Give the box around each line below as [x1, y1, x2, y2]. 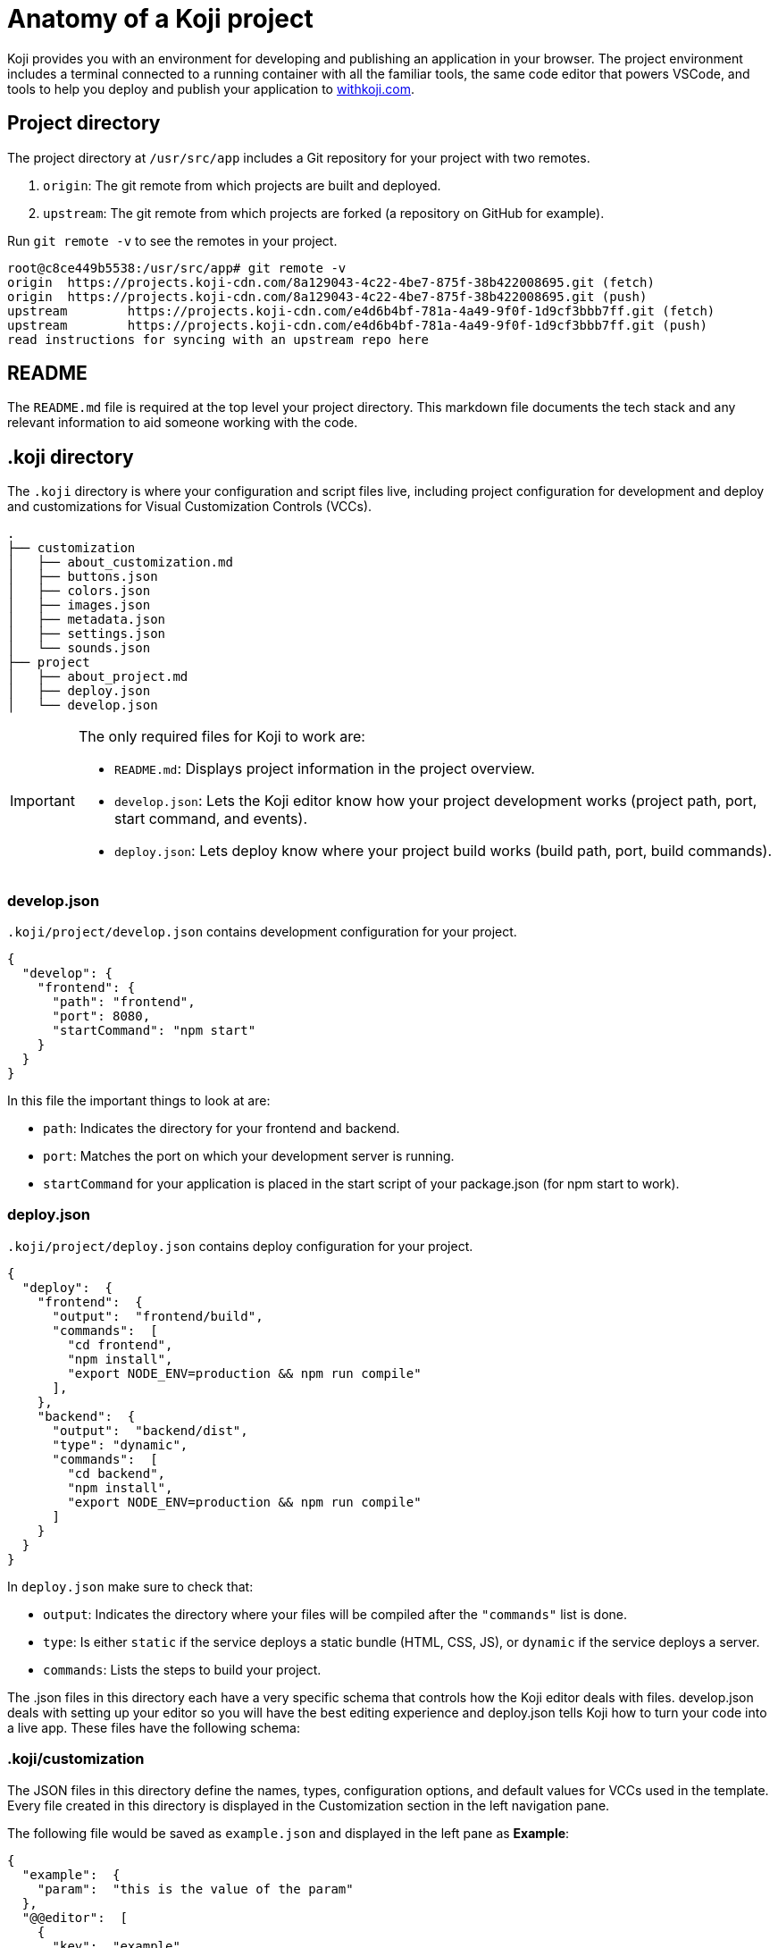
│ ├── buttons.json [7, 569, 158, 584]
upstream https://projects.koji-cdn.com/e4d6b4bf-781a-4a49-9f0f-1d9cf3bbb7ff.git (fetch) [7, 303, 715, 318]
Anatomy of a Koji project [7, 4, 314, 34]
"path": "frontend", [52, 995, 196, 1010]
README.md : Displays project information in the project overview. [113, 760, 535, 778]
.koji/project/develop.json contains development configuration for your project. [7, 924, 517, 940]
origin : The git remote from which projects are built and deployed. [43, 177, 441, 193]
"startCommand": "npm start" [52, 1023, 256, 1038]
